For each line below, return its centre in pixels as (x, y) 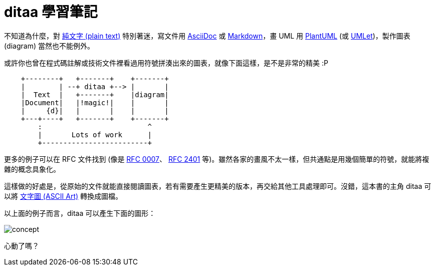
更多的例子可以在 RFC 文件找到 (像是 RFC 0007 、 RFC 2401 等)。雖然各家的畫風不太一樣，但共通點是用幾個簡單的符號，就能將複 (217, 159)
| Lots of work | (95, 134)
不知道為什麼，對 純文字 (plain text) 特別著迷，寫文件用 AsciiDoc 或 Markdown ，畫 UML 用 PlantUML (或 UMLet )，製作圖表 (207, 36)
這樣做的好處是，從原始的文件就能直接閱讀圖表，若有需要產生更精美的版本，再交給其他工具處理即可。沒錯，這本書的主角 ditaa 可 (218, 186)
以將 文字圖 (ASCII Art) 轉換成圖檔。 (63, 196)
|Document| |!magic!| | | (95, 102)
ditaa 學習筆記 (51, 12)
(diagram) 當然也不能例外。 (49, 46)
